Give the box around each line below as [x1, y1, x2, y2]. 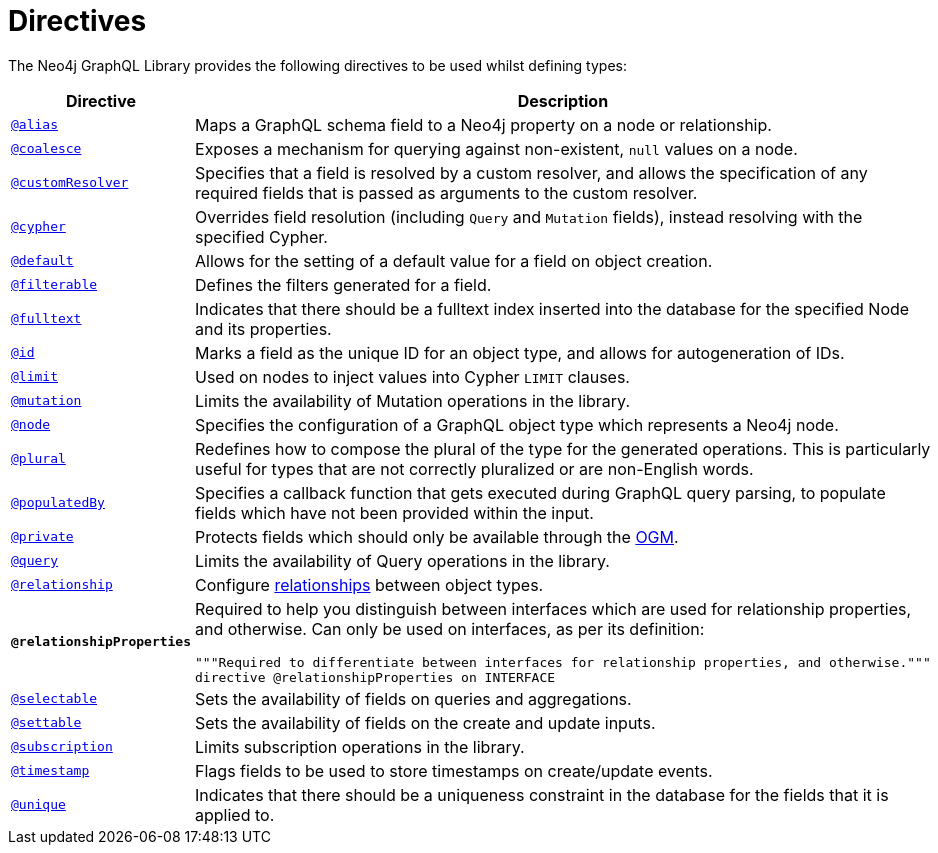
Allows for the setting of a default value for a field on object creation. [195, 250, 713, 271]
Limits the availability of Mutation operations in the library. [195, 390, 631, 411]
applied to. [195, 804, 275, 825]
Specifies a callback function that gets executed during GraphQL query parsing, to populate [195, 482, 886, 503]
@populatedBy [11, 495, 105, 511]
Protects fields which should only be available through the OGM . [195, 526, 679, 547]
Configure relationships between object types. [195, 574, 544, 595]
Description [517, 90, 609, 111]
